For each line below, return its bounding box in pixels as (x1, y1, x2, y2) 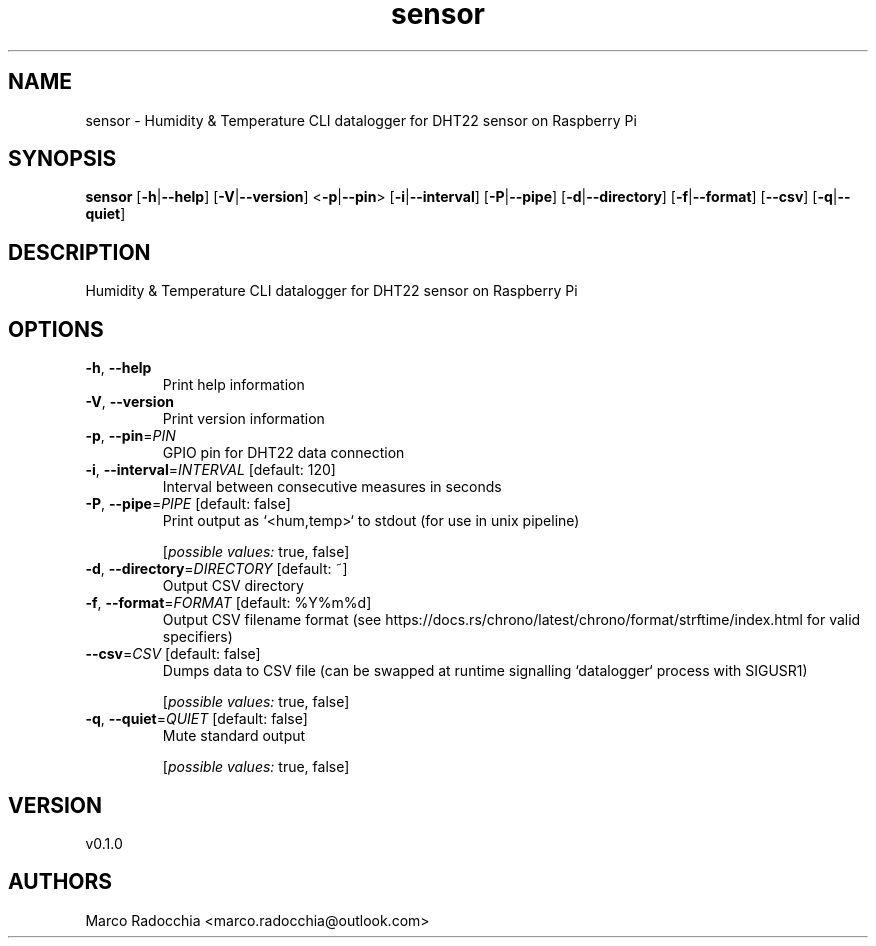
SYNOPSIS (8, 146, 117, 172)
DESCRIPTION (8, 239, 151, 265)
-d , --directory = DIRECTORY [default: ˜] (85, 560, 348, 578)
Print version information (162, 410, 325, 428)
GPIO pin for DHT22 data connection (162, 444, 405, 462)
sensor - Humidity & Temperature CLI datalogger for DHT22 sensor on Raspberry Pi (85, 111, 637, 129)
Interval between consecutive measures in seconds (162, 478, 502, 496)
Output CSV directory (162, 577, 304, 595)
